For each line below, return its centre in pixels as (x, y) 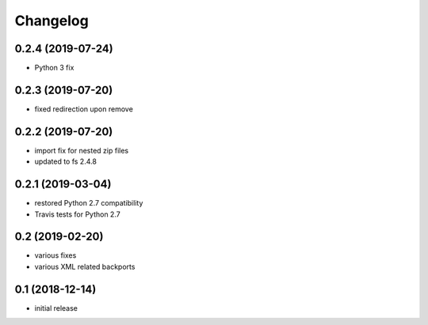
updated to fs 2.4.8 (65, 161)
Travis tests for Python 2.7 (77, 214)
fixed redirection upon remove (84, 109)
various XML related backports (85, 266)
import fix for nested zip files (82, 150)
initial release (56, 308)
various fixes (55, 255)
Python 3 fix (54, 68)
